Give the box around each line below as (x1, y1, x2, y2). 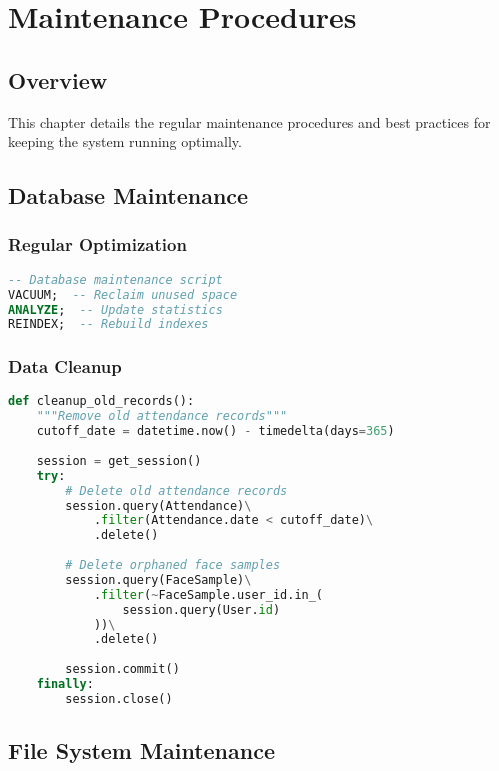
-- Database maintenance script (8, 272, 223, 287)
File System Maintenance (8, 735, 275, 766)
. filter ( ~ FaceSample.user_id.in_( (93, 587, 324, 602)
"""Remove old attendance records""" (36, 409, 288, 424)
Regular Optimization (8, 232, 187, 257)
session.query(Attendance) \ (65, 498, 252, 513)
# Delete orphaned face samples (65, 558, 281, 573)
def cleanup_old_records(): (8, 394, 195, 409)
